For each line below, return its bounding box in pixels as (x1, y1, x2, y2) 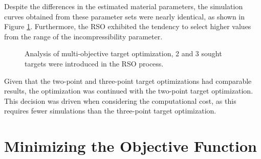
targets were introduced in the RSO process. (25, 58, 164, 69)
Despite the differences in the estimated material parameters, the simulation (4, 1, 243, 11)
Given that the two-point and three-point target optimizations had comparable (4, 75, 252, 86)
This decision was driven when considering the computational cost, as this (4, 95, 236, 106)
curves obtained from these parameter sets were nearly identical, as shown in (4, 11, 245, 21)
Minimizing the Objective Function (4, 135, 257, 156)
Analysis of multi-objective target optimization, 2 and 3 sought (25, 48, 222, 59)
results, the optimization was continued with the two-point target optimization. (4, 85, 253, 96)
